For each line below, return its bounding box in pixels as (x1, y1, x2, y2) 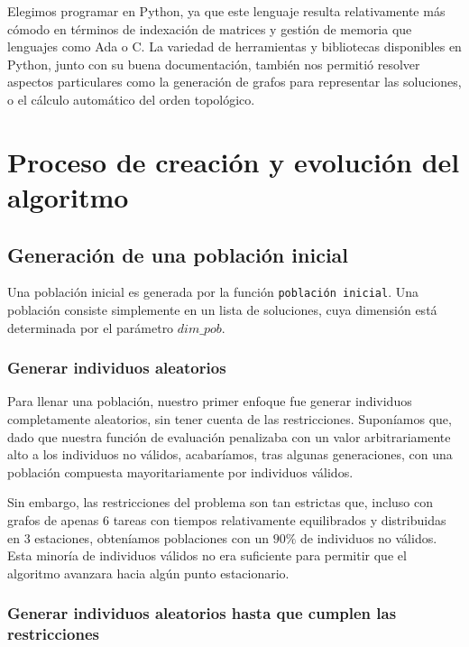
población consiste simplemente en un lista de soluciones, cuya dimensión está (7, 300, 437, 319)
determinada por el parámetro (7, 318, 174, 337)
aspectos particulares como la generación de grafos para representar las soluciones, (7, 72, 462, 91)
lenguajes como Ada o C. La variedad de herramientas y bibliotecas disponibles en (7, 37, 462, 56)
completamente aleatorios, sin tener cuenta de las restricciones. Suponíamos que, (7, 409, 452, 428)
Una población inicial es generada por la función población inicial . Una (7, 282, 418, 301)
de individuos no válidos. (300, 528, 437, 547)
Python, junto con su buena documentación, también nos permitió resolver (7, 54, 420, 73)
